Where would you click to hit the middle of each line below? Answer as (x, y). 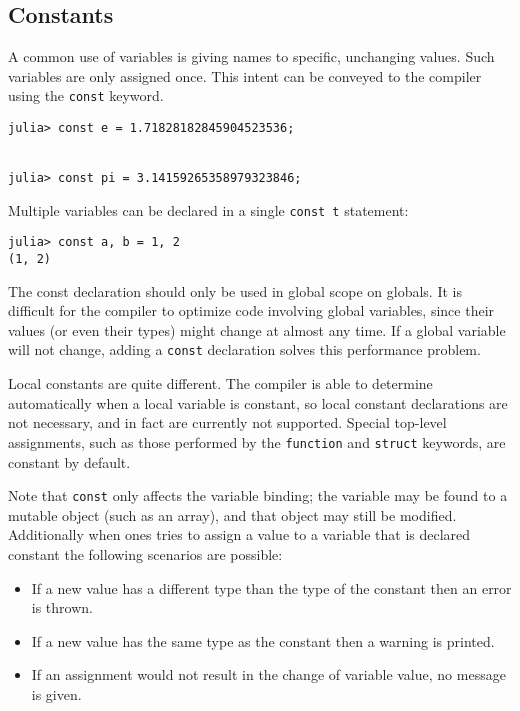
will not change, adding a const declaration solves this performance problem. (244, 349)
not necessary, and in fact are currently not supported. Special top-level (227, 422)
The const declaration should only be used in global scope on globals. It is (235, 290)
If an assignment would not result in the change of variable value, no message (268, 674)
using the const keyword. (86, 95)
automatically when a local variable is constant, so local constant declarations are (258, 402)
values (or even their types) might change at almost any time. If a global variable (257, 329)
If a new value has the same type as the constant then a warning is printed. (263, 640)
